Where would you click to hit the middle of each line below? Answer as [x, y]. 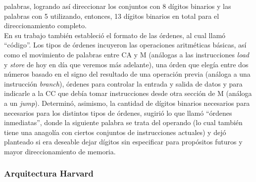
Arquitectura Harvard [49, 173]
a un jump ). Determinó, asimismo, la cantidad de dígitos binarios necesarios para [127, 103]
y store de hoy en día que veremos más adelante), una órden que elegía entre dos [126, 64]
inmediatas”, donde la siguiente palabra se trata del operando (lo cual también [123, 122]
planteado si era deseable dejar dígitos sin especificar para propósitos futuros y [123, 142]
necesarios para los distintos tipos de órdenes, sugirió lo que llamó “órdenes [118, 113]
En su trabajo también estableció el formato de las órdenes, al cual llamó [115, 35]
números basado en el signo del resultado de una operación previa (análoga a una [127, 74]
